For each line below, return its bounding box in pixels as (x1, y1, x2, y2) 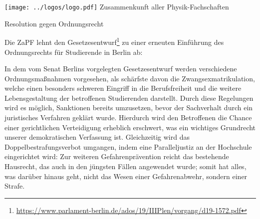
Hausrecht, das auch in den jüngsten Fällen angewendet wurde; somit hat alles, (4, 161, 247, 172)
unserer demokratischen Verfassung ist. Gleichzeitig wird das (4, 132, 190, 142)
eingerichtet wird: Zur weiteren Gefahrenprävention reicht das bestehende (4, 151, 229, 162)
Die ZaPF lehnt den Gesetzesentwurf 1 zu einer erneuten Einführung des (4, 35, 224, 47)
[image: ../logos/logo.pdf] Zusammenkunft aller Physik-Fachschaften (4, 1, 229, 11)
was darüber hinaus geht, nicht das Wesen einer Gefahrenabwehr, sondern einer (4, 171, 248, 181)
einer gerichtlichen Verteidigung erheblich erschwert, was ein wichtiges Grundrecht (4, 122, 256, 132)
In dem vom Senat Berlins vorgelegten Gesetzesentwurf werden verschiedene (4, 63, 237, 74)
